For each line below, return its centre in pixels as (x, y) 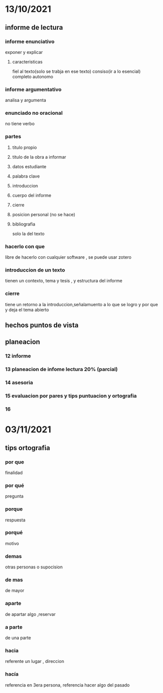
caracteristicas (27, 62)
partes (13, 137)
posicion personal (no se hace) (44, 214)
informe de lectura (34, 27)
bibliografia (24, 224)
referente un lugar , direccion (35, 661)
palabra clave (26, 176)
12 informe (18, 356)
